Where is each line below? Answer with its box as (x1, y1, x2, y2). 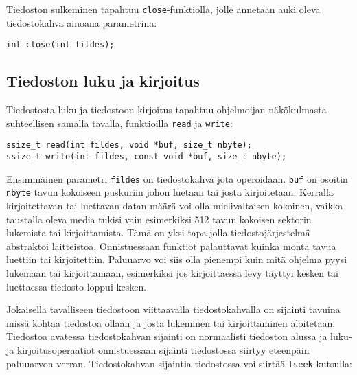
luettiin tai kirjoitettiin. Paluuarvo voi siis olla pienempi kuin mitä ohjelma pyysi (6, 252, 347, 266)
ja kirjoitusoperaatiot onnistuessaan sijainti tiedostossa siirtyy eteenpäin (6, 342, 310, 356)
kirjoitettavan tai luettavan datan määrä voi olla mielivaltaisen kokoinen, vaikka (6, 198, 343, 212)
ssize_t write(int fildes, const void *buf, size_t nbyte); (6, 152, 287, 162)
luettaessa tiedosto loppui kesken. (6, 279, 147, 293)
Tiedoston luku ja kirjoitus (6, 70, 200, 91)
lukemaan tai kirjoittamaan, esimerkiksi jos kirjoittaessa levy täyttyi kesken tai (6, 265, 338, 280)
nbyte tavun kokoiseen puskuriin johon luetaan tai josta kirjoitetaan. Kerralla (6, 185, 334, 199)
